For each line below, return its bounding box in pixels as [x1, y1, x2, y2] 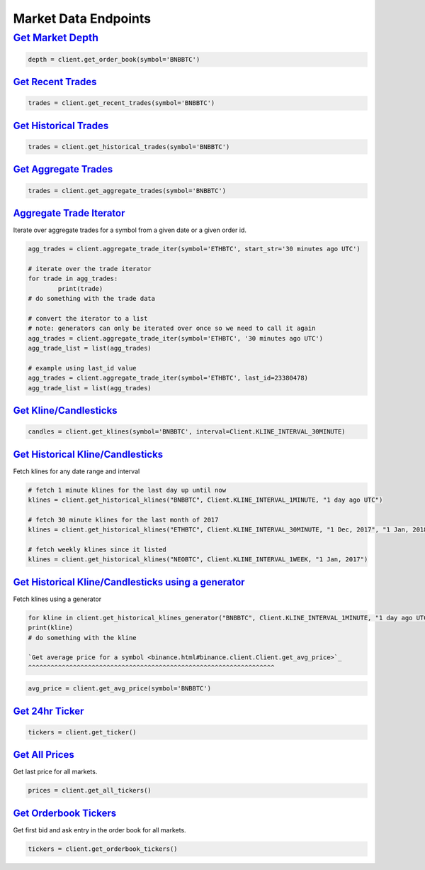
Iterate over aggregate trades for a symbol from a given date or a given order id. [13, 226, 247, 234]
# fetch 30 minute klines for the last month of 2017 [28, 515, 219, 524]
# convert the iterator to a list [28, 314, 148, 322]
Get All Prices [13, 749, 74, 761]
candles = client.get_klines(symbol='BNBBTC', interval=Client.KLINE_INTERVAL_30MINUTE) [28, 428, 346, 436]
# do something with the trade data [28, 294, 156, 303]
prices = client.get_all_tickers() [28, 786, 152, 795]
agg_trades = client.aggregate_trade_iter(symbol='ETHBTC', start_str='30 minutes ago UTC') [28, 245, 361, 253]
